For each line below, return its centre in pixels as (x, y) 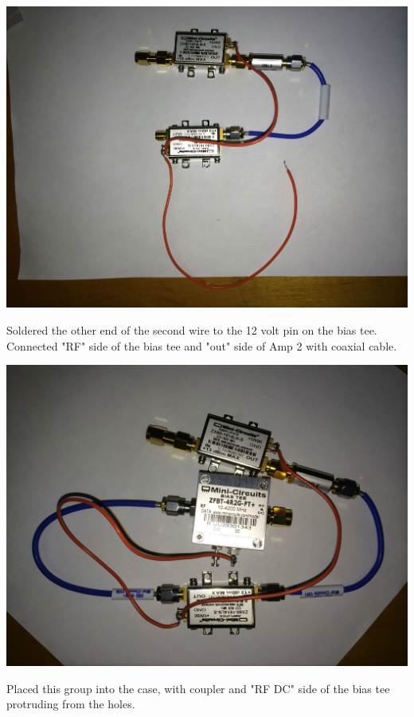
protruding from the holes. (71, 704)
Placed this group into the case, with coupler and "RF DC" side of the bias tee (198, 688)
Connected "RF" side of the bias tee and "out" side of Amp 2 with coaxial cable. (202, 345)
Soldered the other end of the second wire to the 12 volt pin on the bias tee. (192, 329)
